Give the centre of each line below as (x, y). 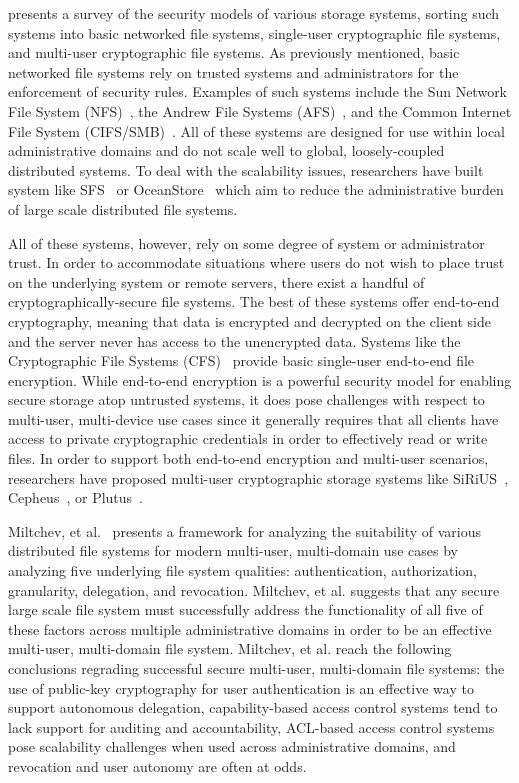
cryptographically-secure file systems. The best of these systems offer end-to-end (254, 301)
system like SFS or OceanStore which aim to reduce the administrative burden (256, 189)
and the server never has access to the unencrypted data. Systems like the (234, 340)
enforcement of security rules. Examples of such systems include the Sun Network (258, 91)
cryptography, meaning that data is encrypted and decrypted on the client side (249, 320)
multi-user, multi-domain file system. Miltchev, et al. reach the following (230, 648)
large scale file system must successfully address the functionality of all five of (245, 609)
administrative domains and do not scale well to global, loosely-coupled (226, 150)
